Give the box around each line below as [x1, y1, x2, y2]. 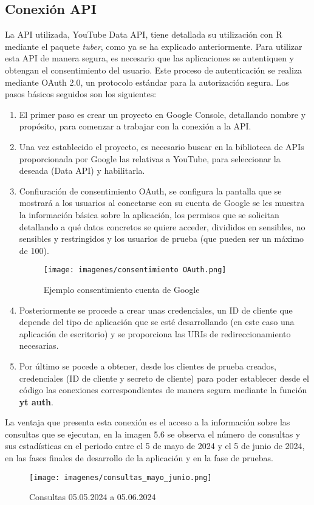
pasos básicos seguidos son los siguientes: [5, 88, 157, 100]
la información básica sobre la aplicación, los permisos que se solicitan [19, 208, 279, 221]
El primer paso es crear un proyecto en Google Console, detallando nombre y [19, 108, 306, 120]
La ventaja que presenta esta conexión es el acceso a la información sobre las [5, 416, 290, 428]
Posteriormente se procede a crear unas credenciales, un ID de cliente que [19, 303, 293, 316]
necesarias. [19, 339, 59, 352]
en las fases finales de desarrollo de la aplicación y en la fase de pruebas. [5, 452, 274, 464]
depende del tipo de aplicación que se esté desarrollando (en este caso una [19, 315, 295, 328]
